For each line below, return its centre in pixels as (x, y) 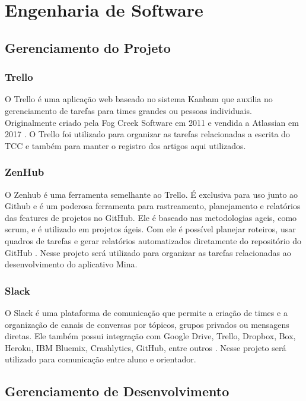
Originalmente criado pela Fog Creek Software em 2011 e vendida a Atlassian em (152, 122)
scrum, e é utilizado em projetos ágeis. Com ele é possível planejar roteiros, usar (150, 229)
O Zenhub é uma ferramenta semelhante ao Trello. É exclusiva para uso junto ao (152, 194)
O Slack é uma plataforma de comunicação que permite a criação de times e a (146, 312)
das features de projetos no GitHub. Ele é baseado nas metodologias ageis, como (151, 217)
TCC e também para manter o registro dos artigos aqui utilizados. (125, 145)
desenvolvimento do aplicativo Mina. (71, 264)
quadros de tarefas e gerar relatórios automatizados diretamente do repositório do (153, 240)
